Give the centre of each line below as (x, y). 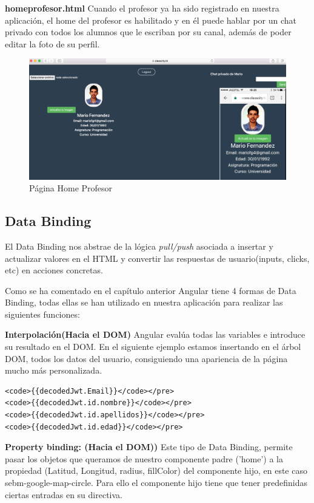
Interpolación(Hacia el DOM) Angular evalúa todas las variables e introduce (155, 334)
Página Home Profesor (71, 188)
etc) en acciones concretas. (54, 270)
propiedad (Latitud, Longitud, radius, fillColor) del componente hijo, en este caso (156, 470)
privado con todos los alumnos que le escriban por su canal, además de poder (148, 32)
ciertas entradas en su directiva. (64, 494)
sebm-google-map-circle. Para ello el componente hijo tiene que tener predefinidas (156, 483)
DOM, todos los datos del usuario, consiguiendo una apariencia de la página (146, 358)
